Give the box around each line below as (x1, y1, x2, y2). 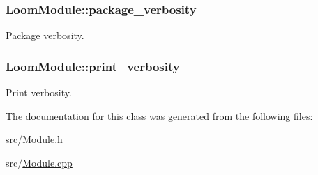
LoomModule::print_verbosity (6, 57, 180, 75)
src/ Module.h (6, 132, 63, 146)
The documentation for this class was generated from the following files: (6, 108, 313, 123)
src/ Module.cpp (6, 155, 73, 169)
